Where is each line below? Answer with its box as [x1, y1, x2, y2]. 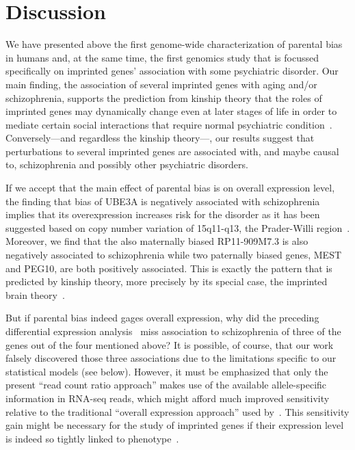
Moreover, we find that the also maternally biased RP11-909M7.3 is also [5, 234, 308, 248]
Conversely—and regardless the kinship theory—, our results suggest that [5, 131, 315, 145]
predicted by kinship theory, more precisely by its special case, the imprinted [5, 274, 328, 289]
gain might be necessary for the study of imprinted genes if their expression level [5, 418, 344, 432]
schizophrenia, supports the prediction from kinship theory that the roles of [5, 90, 322, 105]
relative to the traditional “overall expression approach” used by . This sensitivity [5, 404, 350, 419]
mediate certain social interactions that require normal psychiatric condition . [5, 117, 332, 131]
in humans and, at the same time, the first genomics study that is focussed [5, 50, 319, 64]
